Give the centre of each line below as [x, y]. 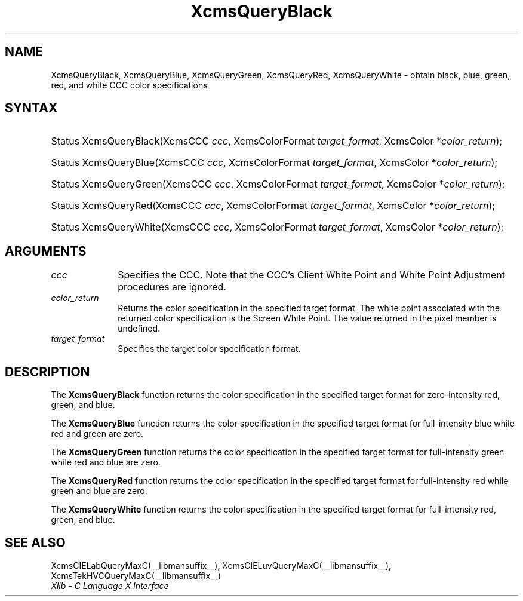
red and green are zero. [97, 434]
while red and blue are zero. [106, 462]
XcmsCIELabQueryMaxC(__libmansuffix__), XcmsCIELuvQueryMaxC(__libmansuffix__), [221, 565]
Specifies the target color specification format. [209, 349]
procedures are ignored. [172, 287]
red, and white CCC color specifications [129, 85]
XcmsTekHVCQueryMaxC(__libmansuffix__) [136, 575]
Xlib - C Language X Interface [110, 585]
